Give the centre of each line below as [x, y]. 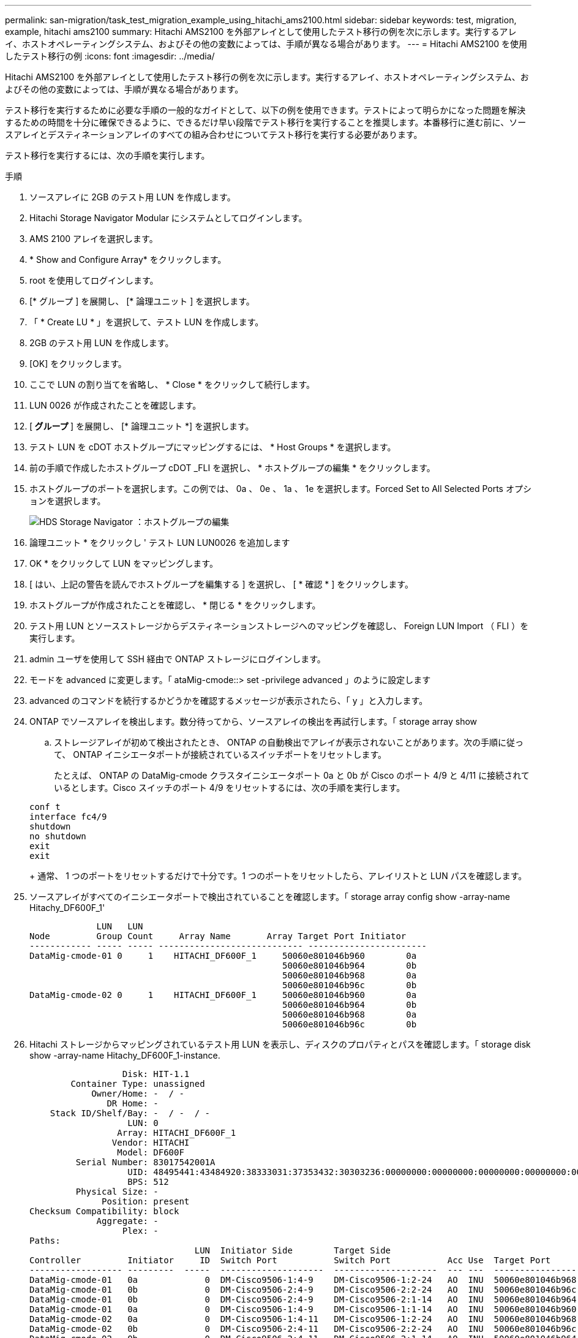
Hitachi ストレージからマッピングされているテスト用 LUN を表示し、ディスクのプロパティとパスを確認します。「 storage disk [280, 1044]
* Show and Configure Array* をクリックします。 [128, 259]
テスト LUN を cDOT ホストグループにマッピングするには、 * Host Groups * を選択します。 [213, 447]
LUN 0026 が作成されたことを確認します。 [115, 405]
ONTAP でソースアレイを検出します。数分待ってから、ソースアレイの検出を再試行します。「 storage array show [253, 721]
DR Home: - [133, 1103]
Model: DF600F [151, 1152]
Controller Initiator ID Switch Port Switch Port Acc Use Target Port [290, 1260]
